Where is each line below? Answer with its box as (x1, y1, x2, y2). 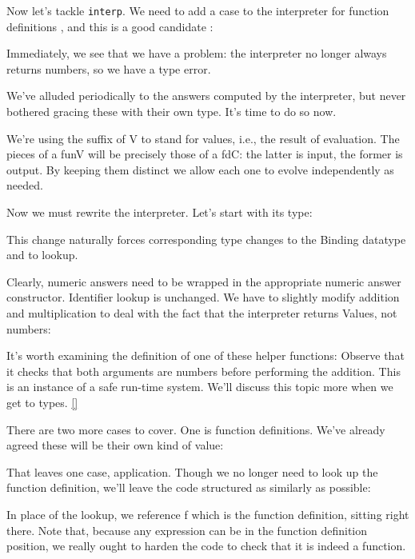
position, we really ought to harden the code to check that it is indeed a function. (6, 537, 406, 554)
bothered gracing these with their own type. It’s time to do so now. (6, 103, 337, 120)
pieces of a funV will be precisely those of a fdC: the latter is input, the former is (6, 146, 403, 162)
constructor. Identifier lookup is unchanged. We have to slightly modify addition (6, 289, 400, 305)
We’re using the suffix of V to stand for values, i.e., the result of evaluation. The (6, 130, 400, 146)
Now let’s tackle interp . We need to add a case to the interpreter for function (6, 2, 389, 18)
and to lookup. (6, 246, 78, 263)
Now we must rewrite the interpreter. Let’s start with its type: (6, 204, 313, 220)
